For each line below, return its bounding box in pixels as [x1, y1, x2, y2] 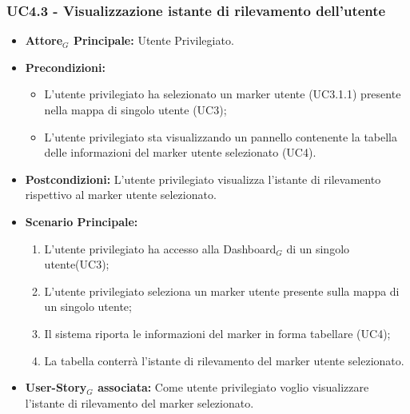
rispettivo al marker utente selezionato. [25, 186, 217, 203]
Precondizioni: [25, 58, 105, 75]
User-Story [25, 379, 87, 396]
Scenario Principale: [25, 213, 138, 229]
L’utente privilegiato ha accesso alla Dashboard [44, 240, 277, 257]
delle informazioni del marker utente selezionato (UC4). [44, 144, 316, 161]
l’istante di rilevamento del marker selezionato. [25, 394, 254, 411]
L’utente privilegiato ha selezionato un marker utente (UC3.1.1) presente [44, 86, 401, 102]
